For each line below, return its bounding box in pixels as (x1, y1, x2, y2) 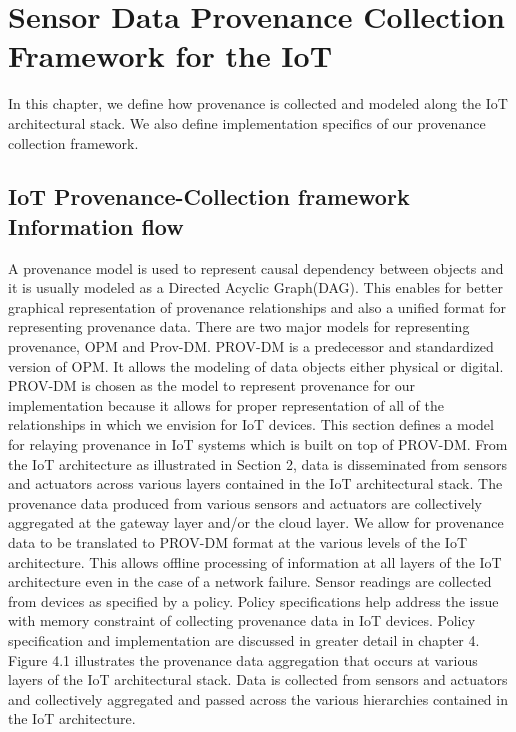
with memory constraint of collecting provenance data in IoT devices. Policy (8, 610, 476, 631)
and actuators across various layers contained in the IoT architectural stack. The (8, 473, 503, 494)
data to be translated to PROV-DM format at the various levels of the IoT (8, 532, 468, 552)
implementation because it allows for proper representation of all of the (8, 394, 444, 415)
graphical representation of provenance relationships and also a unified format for (8, 296, 507, 317)
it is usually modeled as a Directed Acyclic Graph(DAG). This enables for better (8, 277, 503, 298)
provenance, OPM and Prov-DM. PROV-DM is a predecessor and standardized (8, 336, 494, 357)
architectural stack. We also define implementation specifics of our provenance (8, 112, 486, 133)
